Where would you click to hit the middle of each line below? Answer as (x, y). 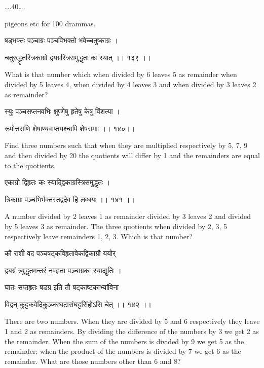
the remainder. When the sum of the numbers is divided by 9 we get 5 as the (124, 341)
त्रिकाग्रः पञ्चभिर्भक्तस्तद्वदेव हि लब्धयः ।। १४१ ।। (70, 199)
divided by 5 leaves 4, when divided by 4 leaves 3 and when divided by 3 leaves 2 (130, 84)
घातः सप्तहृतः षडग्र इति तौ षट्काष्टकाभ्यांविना (62, 287)
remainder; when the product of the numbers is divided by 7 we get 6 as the (123, 351)
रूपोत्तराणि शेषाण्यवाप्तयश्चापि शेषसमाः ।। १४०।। (70, 128)
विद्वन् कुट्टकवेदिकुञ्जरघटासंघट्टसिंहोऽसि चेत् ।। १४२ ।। (78, 304)
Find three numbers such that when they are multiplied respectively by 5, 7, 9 (126, 145)
